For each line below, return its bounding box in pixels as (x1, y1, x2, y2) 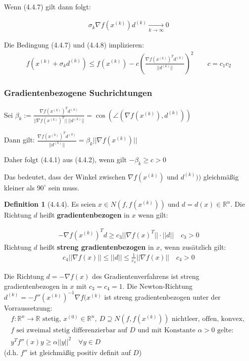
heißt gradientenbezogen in (40, 210, 130, 220)
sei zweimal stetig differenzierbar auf (16, 327, 128, 334)
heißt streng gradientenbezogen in (40, 241, 154, 252)
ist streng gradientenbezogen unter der (104, 291, 221, 302)
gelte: (217, 327, 234, 334)
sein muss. (49, 182, 80, 192)
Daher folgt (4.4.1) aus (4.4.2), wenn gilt (4, 154, 127, 165)
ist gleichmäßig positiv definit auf (30, 347, 131, 357)
